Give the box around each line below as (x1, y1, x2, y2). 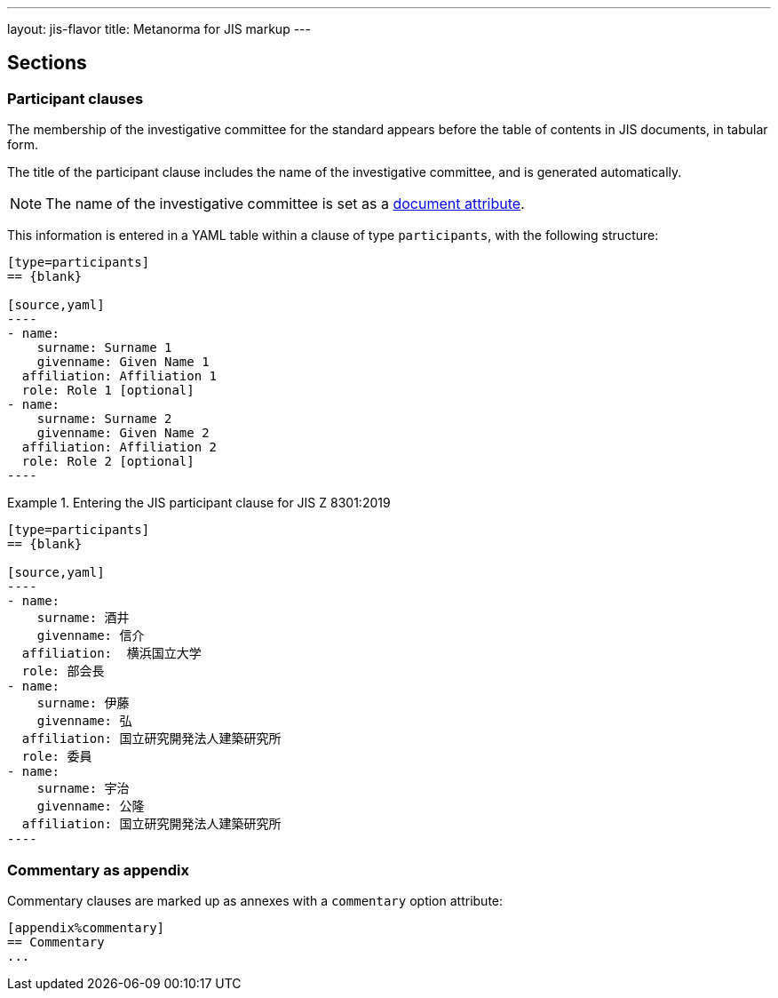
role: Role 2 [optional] (21, 454, 194, 469)
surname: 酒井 (36, 611, 130, 626)
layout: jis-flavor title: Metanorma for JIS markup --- (7, 21, 311, 36)
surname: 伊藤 (36, 696, 130, 711)
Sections (7, 52, 87, 75)
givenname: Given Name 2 (36, 426, 210, 441)
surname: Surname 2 (36, 411, 172, 427)
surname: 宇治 (36, 781, 130, 796)
